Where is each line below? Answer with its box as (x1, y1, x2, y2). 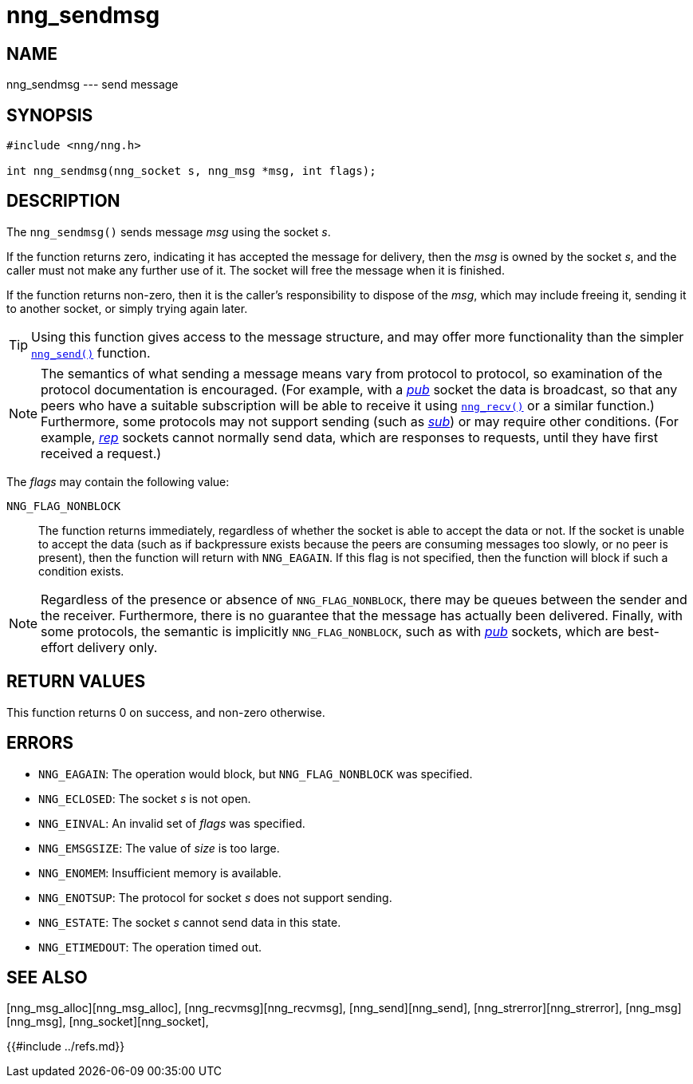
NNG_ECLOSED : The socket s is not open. (38, 791, 251, 805)
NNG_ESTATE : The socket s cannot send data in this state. (38, 915, 341, 929)
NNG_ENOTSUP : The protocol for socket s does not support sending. (38, 890, 392, 904)
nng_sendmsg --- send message (6, 77, 179, 92)
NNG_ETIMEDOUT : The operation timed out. (38, 940, 262, 954)
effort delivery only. (41, 639, 158, 655)
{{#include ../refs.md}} (6, 1039, 125, 1054)
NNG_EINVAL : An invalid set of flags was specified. (38, 816, 305, 830)
